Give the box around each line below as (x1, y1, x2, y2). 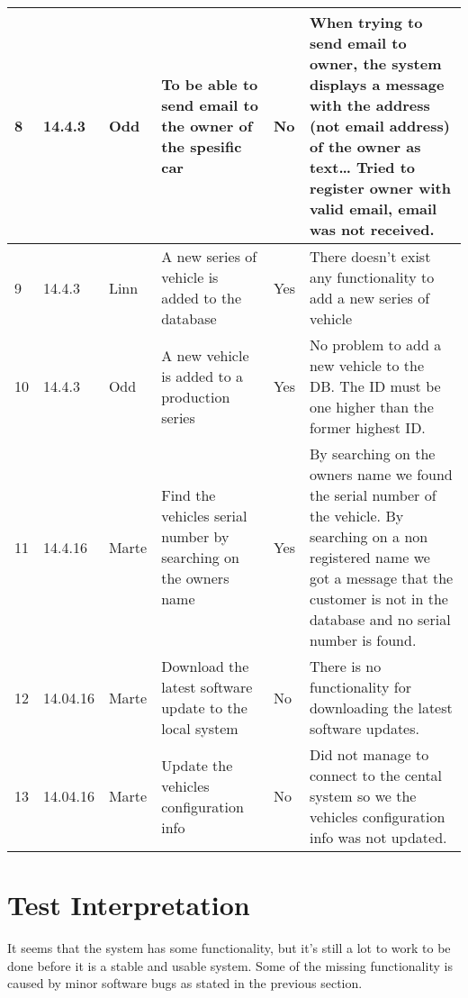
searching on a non (309, 526, 428, 547)
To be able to (161, 74, 258, 95)
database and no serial (309, 609, 451, 630)
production (161, 386, 230, 407)
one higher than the (309, 396, 434, 417)
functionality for (309, 676, 411, 697)
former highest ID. (309, 417, 426, 438)
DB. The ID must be (309, 376, 441, 396)
